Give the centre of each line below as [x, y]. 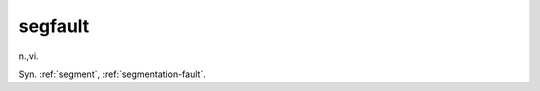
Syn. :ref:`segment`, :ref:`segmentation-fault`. [112, 74]
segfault [54, 26]
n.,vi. [28, 56]
